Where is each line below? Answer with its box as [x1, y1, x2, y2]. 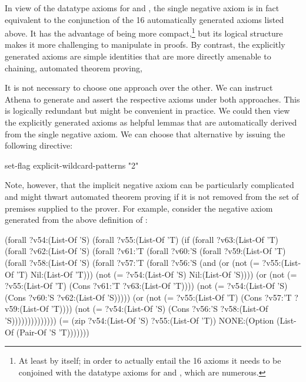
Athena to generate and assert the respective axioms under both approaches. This [5, 93, 300, 105]
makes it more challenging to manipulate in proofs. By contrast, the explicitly [5, 38, 285, 51]
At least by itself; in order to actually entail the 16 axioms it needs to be [18, 354, 281, 367]
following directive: [5, 139, 73, 152]
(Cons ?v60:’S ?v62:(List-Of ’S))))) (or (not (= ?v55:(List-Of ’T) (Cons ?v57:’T [5, 291, 292, 303]
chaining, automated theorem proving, [5, 61, 142, 74]
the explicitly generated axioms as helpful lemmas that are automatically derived [5, 116, 297, 128]
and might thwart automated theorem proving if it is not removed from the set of [5, 190, 299, 202]
